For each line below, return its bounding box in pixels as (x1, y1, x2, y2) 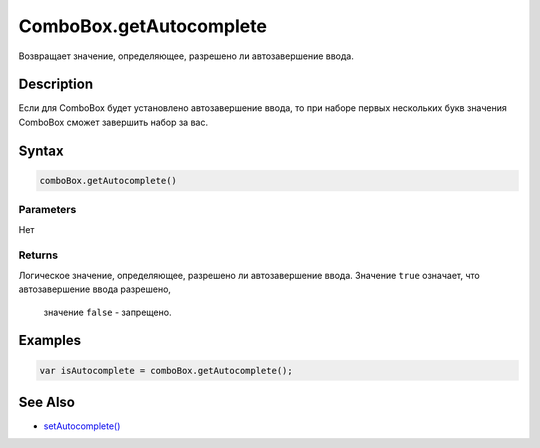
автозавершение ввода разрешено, (18, 283, 172, 295)
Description (18, 76, 94, 93)
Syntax (18, 142, 64, 159)
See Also (18, 393, 75, 410)
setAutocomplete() (43, 420, 121, 432)
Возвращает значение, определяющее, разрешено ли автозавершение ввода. (18, 50, 354, 62)
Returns (18, 248, 59, 262)
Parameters (18, 203, 77, 217)
